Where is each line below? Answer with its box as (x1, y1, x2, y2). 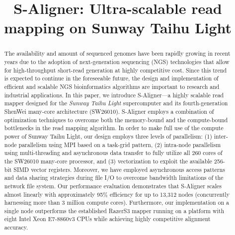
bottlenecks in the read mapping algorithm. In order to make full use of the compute (4, 124, 224, 132)
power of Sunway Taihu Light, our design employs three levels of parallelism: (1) (4, 132, 212, 140)
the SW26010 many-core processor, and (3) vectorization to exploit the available (4, 157, 212, 165)
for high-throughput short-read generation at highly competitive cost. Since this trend (4, 66, 227, 74)
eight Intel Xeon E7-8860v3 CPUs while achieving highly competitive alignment (4, 215, 211, 223)
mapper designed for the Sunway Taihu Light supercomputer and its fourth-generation (4, 99, 228, 107)
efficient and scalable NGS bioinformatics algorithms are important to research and (4, 82, 220, 90)
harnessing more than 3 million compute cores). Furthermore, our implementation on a (4, 198, 229, 207)
